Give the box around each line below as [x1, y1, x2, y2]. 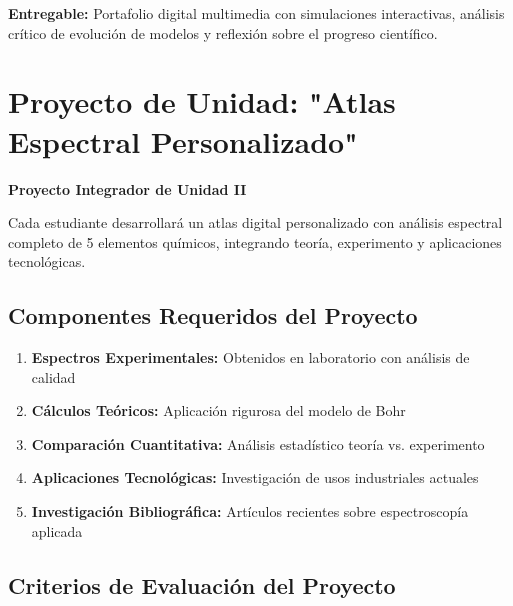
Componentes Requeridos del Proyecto [8, 300, 418, 331]
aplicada [31, 520, 83, 541]
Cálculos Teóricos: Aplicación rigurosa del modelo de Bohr [31, 400, 406, 421]
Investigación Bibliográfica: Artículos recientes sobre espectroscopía [31, 501, 469, 522]
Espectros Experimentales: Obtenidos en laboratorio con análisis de [31, 347, 470, 368]
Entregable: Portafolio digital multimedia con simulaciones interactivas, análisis [8, 3, 505, 23]
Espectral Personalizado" [8, 120, 358, 161]
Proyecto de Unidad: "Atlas [8, 81, 396, 122]
